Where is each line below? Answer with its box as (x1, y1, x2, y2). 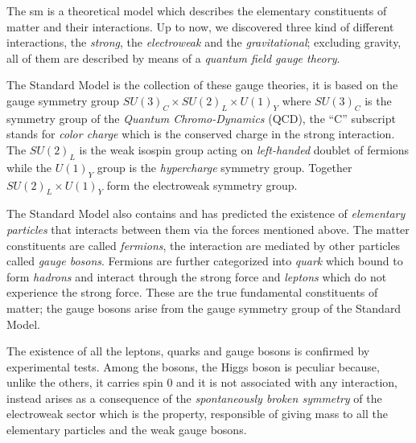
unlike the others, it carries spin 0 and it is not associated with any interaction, (6, 374, 397, 391)
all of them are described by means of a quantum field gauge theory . (6, 49, 340, 66)
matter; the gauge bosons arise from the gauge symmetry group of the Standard (6, 299, 402, 316)
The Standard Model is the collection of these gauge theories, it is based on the (6, 76, 398, 93)
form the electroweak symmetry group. (106, 176, 298, 193)
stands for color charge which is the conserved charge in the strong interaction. (6, 125, 395, 142)
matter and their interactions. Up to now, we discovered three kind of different (6, 18, 394, 35)
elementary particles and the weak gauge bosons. (6, 421, 247, 438)
